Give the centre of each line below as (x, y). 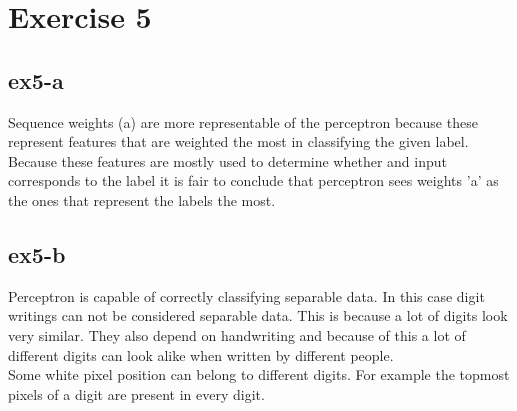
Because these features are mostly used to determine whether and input (227, 160)
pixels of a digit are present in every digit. (136, 393)
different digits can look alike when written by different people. (201, 354)
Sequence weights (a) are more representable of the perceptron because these (243, 121)
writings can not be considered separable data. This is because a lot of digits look (258, 315)
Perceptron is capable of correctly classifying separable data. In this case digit (246, 295)
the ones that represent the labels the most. (142, 199)
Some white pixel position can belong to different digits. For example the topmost (259, 374)
